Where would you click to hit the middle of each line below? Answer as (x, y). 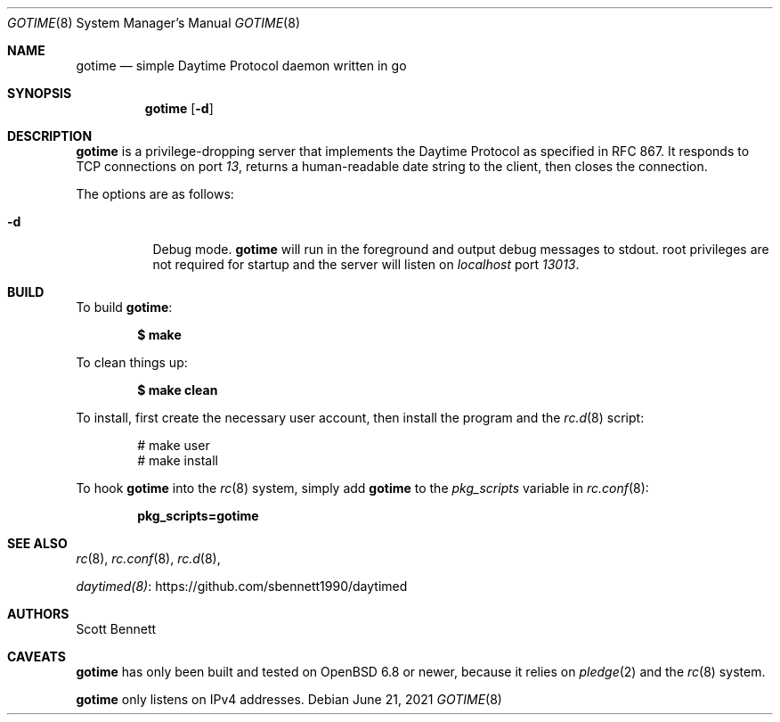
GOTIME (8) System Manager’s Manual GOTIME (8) (154, 23)
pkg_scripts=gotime (198, 516)
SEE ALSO (37, 543)
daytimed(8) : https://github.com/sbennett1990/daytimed (242, 586)
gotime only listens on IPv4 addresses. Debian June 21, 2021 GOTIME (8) (289, 699)
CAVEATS (37, 656)
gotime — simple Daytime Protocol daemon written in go (241, 66)
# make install (178, 460)
